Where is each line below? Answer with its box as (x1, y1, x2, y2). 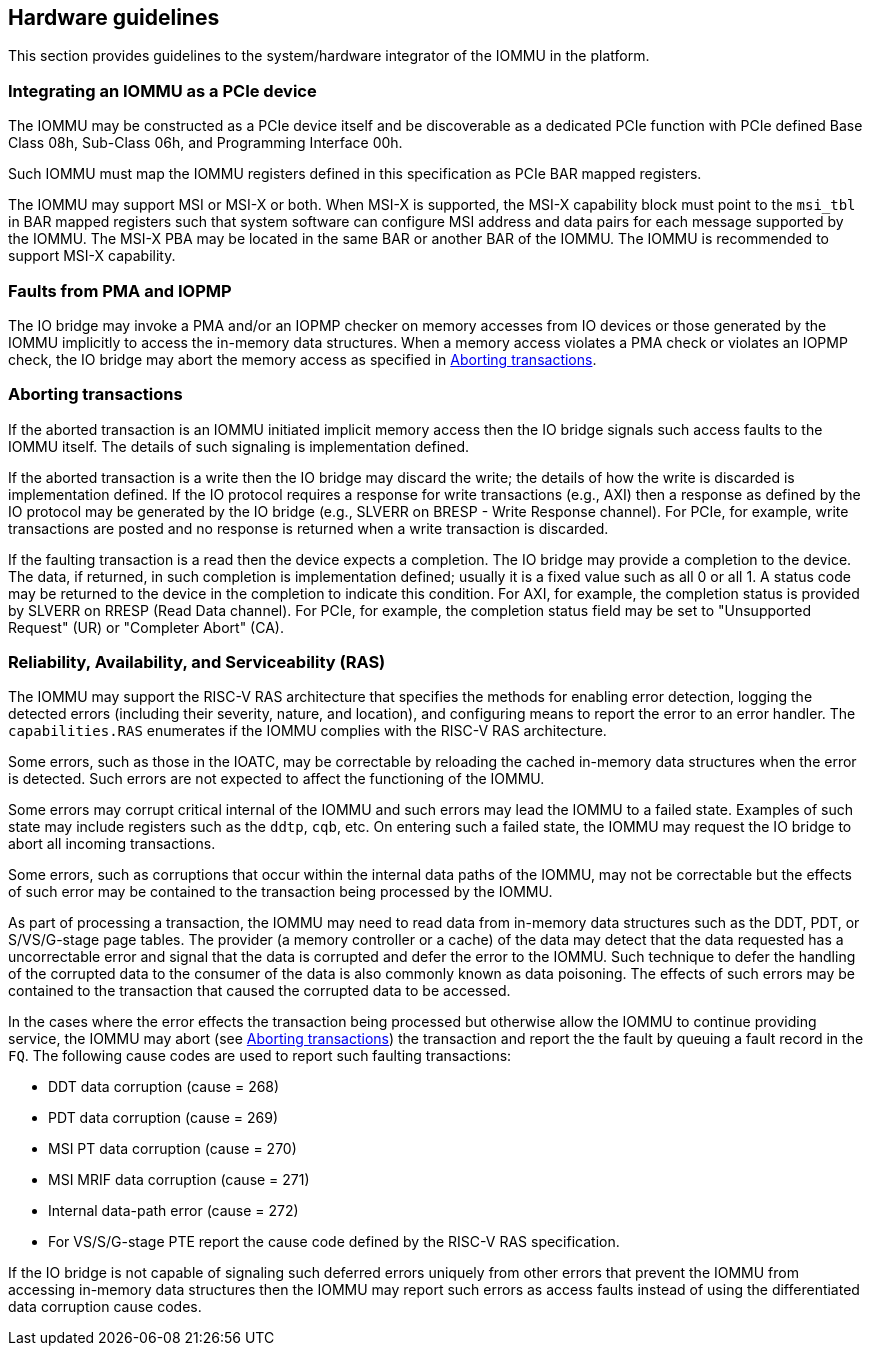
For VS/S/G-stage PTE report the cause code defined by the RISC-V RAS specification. (48, 1233, 620, 1251)
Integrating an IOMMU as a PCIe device (8, 80, 317, 101)
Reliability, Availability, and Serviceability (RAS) (8, 652, 386, 673)
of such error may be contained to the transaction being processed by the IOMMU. (8, 883, 553, 901)
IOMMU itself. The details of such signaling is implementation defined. (8, 437, 470, 455)
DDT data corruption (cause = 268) (48, 1078, 280, 1096)
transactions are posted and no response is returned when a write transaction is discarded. (8, 519, 609, 537)
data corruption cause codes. (8, 1298, 202, 1316)
